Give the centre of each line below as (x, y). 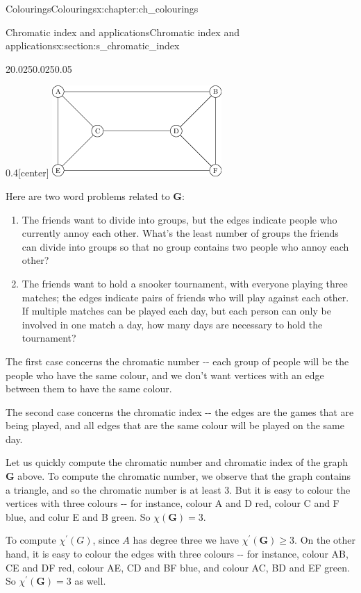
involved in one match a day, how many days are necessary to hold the (172, 324)
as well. (90, 581)
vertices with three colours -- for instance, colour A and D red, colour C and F (173, 503)
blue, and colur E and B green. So (78, 516)
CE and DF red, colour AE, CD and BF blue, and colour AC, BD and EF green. (178, 567)
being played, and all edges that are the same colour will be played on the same (175, 425)
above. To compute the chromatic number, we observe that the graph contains (184, 476)
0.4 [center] (27, 173)
